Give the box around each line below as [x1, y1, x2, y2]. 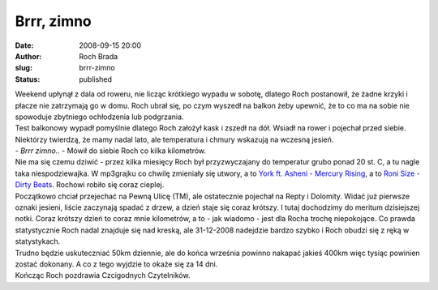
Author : [15, 51, 42, 61]
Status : [15, 74, 41, 84]
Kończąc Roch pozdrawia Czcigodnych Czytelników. [15, 271, 191, 280]
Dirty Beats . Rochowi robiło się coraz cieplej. [15, 180, 165, 190]
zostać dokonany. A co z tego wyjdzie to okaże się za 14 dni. [15, 259, 218, 269]
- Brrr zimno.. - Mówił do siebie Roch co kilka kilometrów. [15, 146, 207, 156]
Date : [15, 41, 34, 50]
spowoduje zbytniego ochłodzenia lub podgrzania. [15, 112, 184, 122]
